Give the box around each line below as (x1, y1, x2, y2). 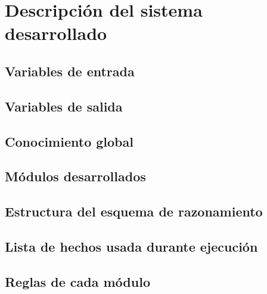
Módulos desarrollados (5, 167, 146, 185)
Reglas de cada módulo (5, 272, 150, 290)
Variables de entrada (5, 61, 135, 80)
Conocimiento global (5, 132, 133, 150)
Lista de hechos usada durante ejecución (5, 237, 258, 255)
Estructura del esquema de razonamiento (5, 202, 263, 221)
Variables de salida (5, 97, 123, 115)
